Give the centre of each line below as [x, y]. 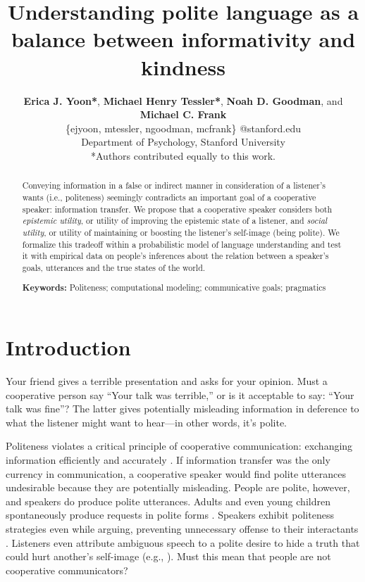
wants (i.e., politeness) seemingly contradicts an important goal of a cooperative [169, 197]
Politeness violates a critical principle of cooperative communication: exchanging [179, 446]
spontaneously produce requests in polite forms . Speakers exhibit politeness [170, 515]
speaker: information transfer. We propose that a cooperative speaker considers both [177, 209]
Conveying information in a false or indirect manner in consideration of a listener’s [174, 185]
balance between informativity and [183, 39]
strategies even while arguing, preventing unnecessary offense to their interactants [182, 528]
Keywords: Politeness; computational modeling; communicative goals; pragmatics [174, 288]
